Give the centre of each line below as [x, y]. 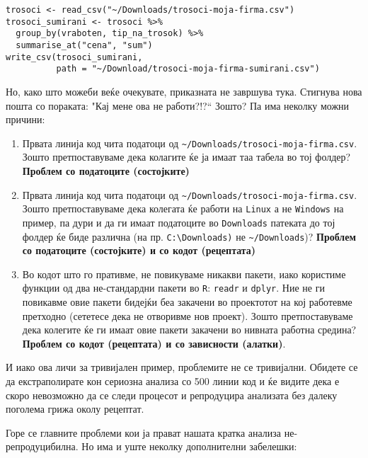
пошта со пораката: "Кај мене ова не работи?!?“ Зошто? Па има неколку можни [178, 105]
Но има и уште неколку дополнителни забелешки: [189, 446]
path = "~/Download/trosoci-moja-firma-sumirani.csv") [188, 69]
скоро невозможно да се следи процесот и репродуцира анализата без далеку [172, 395]
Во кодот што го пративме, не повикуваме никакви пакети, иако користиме [184, 274]
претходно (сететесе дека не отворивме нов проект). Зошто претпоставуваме [188, 315]
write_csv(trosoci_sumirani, [74, 57]
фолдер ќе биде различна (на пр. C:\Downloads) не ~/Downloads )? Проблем [189, 236]
